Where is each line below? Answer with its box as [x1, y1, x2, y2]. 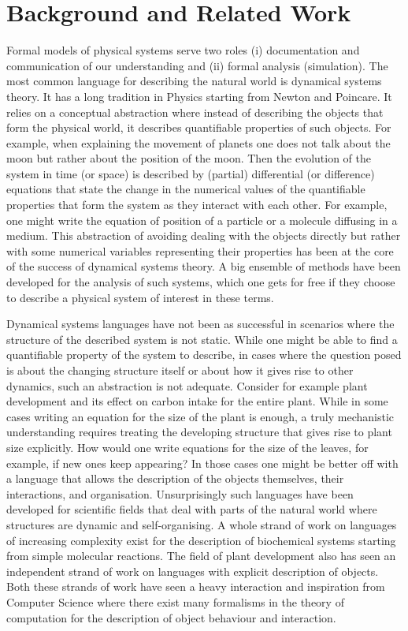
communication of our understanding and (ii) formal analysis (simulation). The [6, 57, 388, 73]
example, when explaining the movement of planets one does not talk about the [6, 134, 391, 151]
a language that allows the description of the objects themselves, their [6, 470, 344, 487]
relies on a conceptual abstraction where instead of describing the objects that [6, 103, 384, 120]
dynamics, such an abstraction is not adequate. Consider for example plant [6, 377, 368, 394]
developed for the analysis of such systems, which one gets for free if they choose [6, 274, 395, 290]
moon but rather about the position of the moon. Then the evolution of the [6, 150, 371, 166]
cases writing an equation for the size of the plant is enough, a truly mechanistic [6, 408, 395, 424]
